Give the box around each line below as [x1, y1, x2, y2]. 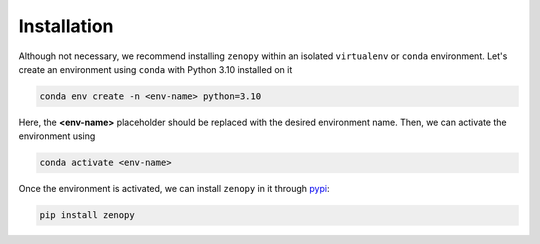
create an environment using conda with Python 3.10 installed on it [18, 63, 293, 75]
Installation [18, 15, 114, 37]
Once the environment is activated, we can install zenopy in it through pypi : [18, 183, 330, 195]
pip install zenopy [39, 210, 135, 221]
